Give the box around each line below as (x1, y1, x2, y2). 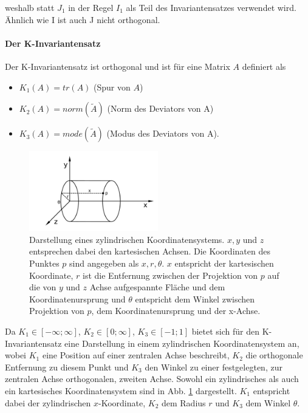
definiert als (242, 60, 286, 72)
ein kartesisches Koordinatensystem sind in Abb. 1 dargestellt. (5, 384, 237, 397)
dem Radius (161, 396, 206, 409)
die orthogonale (245, 349, 303, 361)
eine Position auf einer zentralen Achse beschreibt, (42, 349, 230, 361)
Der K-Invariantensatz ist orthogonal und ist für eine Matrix (5, 60, 230, 72)
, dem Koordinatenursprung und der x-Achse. (91, 304, 261, 317)
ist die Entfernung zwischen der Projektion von (83, 268, 258, 281)
